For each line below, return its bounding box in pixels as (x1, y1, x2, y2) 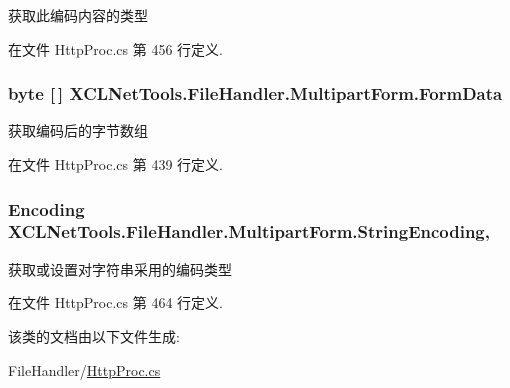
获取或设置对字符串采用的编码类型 (8, 258, 232, 279)
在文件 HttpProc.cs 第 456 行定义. (8, 38, 223, 59)
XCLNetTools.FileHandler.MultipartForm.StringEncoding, (8, 219, 490, 244)
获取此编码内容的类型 (8, 5, 148, 25)
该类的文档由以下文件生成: (8, 325, 180, 346)
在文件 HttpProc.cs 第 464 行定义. (8, 292, 223, 313)
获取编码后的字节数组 (8, 120, 148, 141)
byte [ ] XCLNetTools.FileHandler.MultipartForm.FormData (8, 81, 503, 106)
